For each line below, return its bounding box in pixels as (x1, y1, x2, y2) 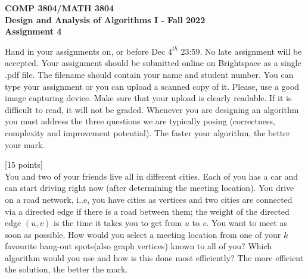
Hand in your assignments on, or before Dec (5, 45, 166, 57)
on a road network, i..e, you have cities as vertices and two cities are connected (5, 193, 293, 205)
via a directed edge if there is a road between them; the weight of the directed (5, 205, 290, 217)
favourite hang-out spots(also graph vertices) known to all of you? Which (5, 240, 272, 252)
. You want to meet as (206, 217, 287, 229)
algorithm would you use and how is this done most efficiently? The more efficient (5, 251, 304, 264)
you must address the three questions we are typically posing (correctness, (5, 115, 275, 127)
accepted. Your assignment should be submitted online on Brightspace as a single (5, 57, 301, 69)
